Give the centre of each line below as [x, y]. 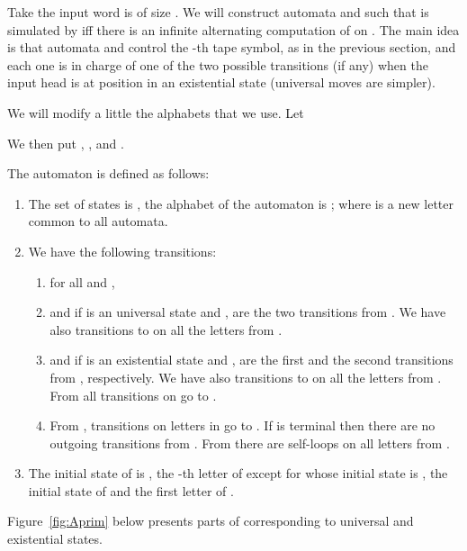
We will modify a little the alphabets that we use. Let [156, 112]
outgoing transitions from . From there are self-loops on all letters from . [250, 443]
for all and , [82, 281]
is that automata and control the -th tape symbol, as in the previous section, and [232, 47]
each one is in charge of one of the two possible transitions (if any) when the [218, 64]
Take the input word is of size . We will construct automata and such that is [218, 12]
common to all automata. [98, 221]
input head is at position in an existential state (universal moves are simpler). [221, 82]
